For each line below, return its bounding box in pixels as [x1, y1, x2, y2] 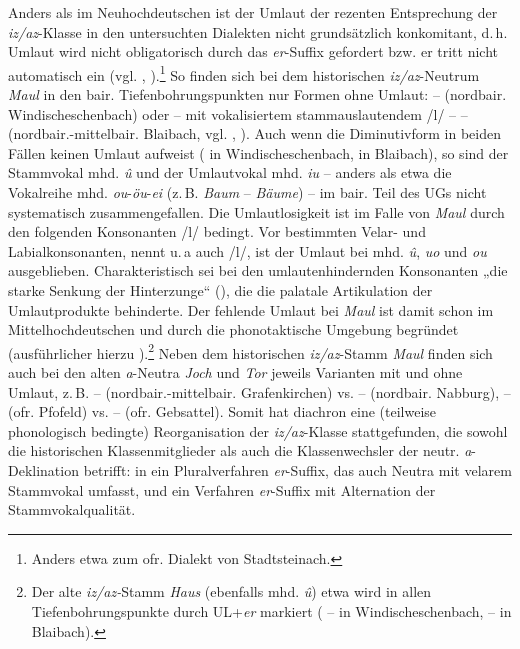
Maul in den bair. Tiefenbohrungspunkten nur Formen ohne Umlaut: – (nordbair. [8, 84, 507, 105]
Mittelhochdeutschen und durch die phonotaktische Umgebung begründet [8, 319, 459, 340]
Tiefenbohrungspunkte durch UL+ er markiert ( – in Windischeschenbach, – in [31, 600, 512, 621]
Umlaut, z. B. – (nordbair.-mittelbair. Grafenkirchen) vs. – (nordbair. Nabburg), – [8, 381, 511, 402]
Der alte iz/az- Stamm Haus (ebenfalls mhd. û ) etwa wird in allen [31, 581, 432, 602]
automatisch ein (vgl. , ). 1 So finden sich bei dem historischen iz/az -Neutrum [8, 61, 480, 85]
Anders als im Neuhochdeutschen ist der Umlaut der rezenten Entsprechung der [8, 2, 498, 22]
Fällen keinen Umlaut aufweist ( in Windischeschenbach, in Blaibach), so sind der [8, 142, 509, 163]
